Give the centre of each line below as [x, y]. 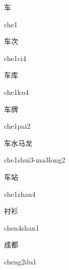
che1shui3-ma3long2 [35, 160]
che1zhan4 [20, 194]
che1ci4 [15, 58]
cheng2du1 [20, 261]
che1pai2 [17, 126]
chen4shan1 [22, 227]
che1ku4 [16, 92]
